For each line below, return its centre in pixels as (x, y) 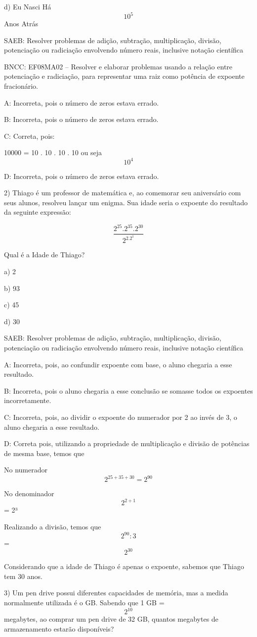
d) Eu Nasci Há (28, 6)
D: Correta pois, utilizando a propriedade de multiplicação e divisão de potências (127, 443)
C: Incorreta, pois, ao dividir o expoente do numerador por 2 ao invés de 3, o (121, 417)
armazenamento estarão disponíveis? (59, 628)
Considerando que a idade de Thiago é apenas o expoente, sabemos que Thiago (124, 566)
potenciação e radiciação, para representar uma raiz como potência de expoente (124, 76)
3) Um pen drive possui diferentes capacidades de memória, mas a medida (116, 593)
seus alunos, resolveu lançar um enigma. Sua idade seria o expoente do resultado (126, 202)
